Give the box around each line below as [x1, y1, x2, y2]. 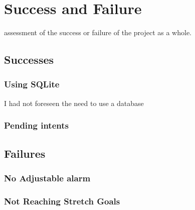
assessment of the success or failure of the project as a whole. [4, 27, 191, 38]
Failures [4, 145, 46, 161]
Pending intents [4, 119, 69, 132]
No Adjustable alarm [4, 171, 91, 184]
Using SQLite [4, 78, 60, 90]
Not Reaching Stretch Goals [4, 194, 120, 207]
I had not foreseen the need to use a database [4, 97, 144, 108]
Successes [4, 52, 54, 67]
